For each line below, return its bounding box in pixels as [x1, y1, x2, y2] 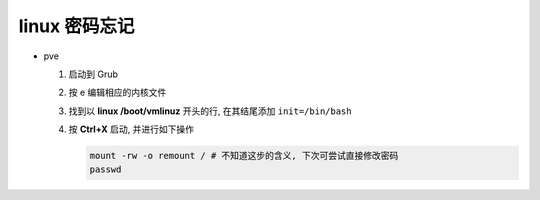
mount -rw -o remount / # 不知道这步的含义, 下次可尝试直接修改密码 [89, 150, 399, 162]
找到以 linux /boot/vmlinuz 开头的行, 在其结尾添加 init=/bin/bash [68, 105, 352, 117]
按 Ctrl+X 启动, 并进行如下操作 [68, 123, 195, 135]
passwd [89, 164, 122, 175]
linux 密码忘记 [18, 15, 135, 37]
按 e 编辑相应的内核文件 [68, 86, 167, 99]
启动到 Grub [68, 68, 119, 80]
